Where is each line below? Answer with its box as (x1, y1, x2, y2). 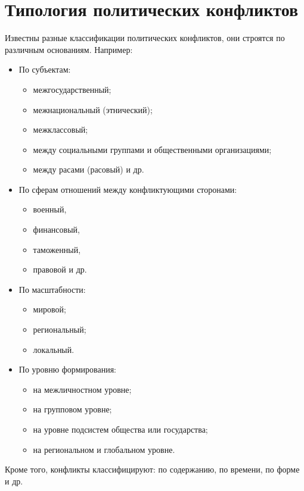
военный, (33, 203, 67, 215)
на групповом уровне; (33, 403, 112, 415)
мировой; (33, 303, 66, 315)
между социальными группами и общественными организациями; (33, 143, 272, 155)
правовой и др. (33, 263, 87, 276)
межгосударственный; (33, 83, 111, 95)
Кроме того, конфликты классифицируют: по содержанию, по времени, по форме (5, 463, 300, 476)
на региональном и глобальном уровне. (33, 443, 175, 455)
